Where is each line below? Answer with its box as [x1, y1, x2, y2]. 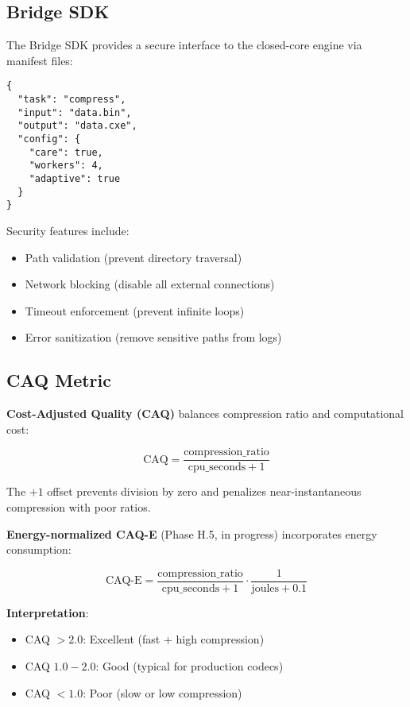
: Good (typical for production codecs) [95, 658, 284, 674]
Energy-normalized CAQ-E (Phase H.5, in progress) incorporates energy [6, 525, 377, 542]
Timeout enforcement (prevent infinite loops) [25, 302, 245, 319]
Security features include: [6, 222, 130, 238]
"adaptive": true [29, 172, 121, 184]
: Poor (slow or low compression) [83, 684, 242, 701]
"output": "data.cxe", [17, 120, 137, 132]
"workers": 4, [29, 160, 103, 172]
